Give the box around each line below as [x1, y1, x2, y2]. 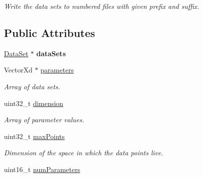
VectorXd [4, 65, 32, 75]
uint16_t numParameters [4, 164, 81, 174]
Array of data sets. [4, 81, 60, 91]
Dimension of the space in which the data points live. [4, 147, 164, 158]
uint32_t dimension [4, 98, 63, 108]
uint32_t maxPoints [4, 131, 65, 141]
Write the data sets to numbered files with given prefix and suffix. [4, 1, 200, 11]
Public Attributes [4, 25, 95, 40]
